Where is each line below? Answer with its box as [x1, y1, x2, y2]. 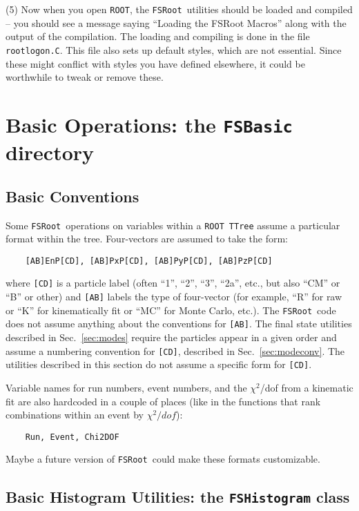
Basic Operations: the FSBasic [6, 110, 293, 138]
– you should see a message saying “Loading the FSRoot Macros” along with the [6, 15, 347, 30]
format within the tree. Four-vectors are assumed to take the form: [6, 231, 288, 246]
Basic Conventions [6, 185, 139, 206]
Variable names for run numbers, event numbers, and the [6, 380, 247, 395]
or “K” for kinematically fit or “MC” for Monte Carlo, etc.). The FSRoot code [6, 302, 336, 317]
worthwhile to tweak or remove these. [6, 70, 164, 84]
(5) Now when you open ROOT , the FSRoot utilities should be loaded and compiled [6, 2, 353, 16]
